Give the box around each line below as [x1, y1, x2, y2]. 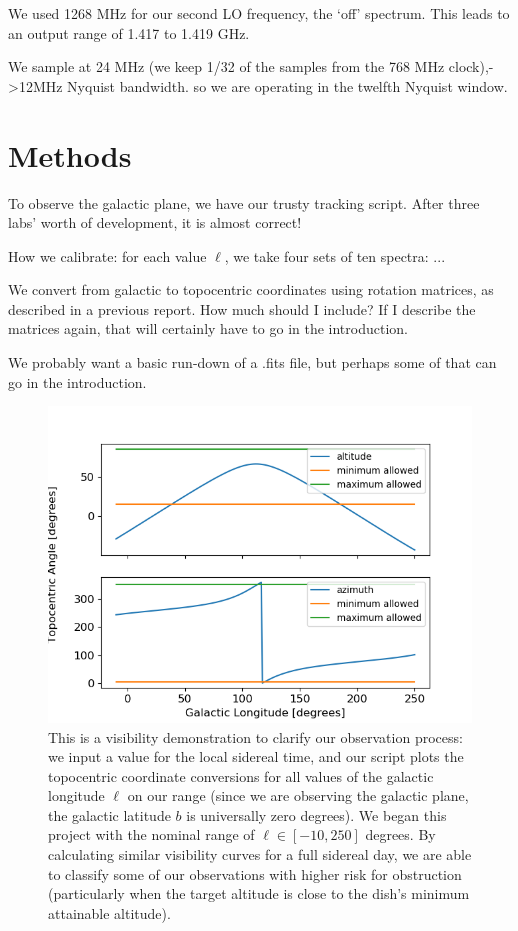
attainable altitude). [48, 902, 171, 923]
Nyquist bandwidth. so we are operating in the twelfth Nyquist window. [67, 75, 508, 96]
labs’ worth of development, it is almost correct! [8, 212, 302, 233]
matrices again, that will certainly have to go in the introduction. [8, 318, 408, 339]
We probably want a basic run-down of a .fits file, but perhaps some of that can [8, 352, 497, 373]
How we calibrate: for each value [8, 245, 207, 266]
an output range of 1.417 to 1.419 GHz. [8, 22, 250, 43]
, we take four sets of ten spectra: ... [224, 245, 446, 266]
